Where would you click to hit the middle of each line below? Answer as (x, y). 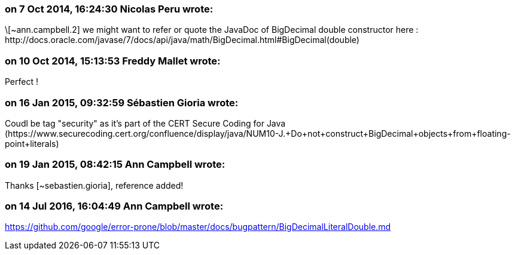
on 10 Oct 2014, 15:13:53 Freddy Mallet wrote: (113, 61)
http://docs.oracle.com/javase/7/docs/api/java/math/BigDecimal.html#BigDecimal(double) (182, 40)
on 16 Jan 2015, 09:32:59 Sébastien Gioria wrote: (122, 102)
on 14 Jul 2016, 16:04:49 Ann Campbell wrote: (114, 206)
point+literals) (32, 143)
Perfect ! (22, 82)
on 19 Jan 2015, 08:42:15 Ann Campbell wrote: (115, 165)
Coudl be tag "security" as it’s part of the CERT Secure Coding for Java (145, 123)
